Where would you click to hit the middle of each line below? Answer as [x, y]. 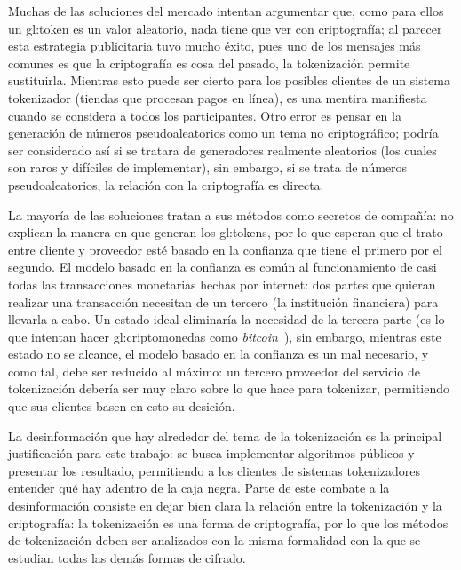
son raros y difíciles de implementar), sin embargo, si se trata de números [208, 167]
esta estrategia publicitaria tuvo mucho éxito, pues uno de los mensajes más [215, 46]
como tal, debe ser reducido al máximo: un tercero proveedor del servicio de [214, 371]
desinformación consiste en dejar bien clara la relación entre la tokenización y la [225, 506]
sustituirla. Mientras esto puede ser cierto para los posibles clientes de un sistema [229, 80]
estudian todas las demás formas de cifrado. [127, 557]
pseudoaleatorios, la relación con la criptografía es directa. [166, 184]
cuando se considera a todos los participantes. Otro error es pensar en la [205, 115]
